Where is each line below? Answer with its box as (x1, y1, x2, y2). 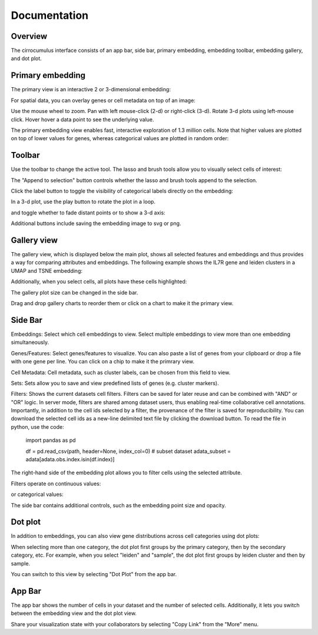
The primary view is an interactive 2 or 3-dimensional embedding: (11, 86, 171, 93)
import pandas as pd (25, 436, 76, 444)
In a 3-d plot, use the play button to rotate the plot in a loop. (11, 198, 156, 206)
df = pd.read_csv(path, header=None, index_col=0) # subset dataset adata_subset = (25, 448, 231, 455)
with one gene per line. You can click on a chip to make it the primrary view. (11, 358, 194, 365)
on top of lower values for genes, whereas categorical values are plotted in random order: (11, 135, 229, 142)
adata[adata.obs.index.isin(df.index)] (25, 456, 115, 463)
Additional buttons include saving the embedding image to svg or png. (11, 220, 181, 227)
